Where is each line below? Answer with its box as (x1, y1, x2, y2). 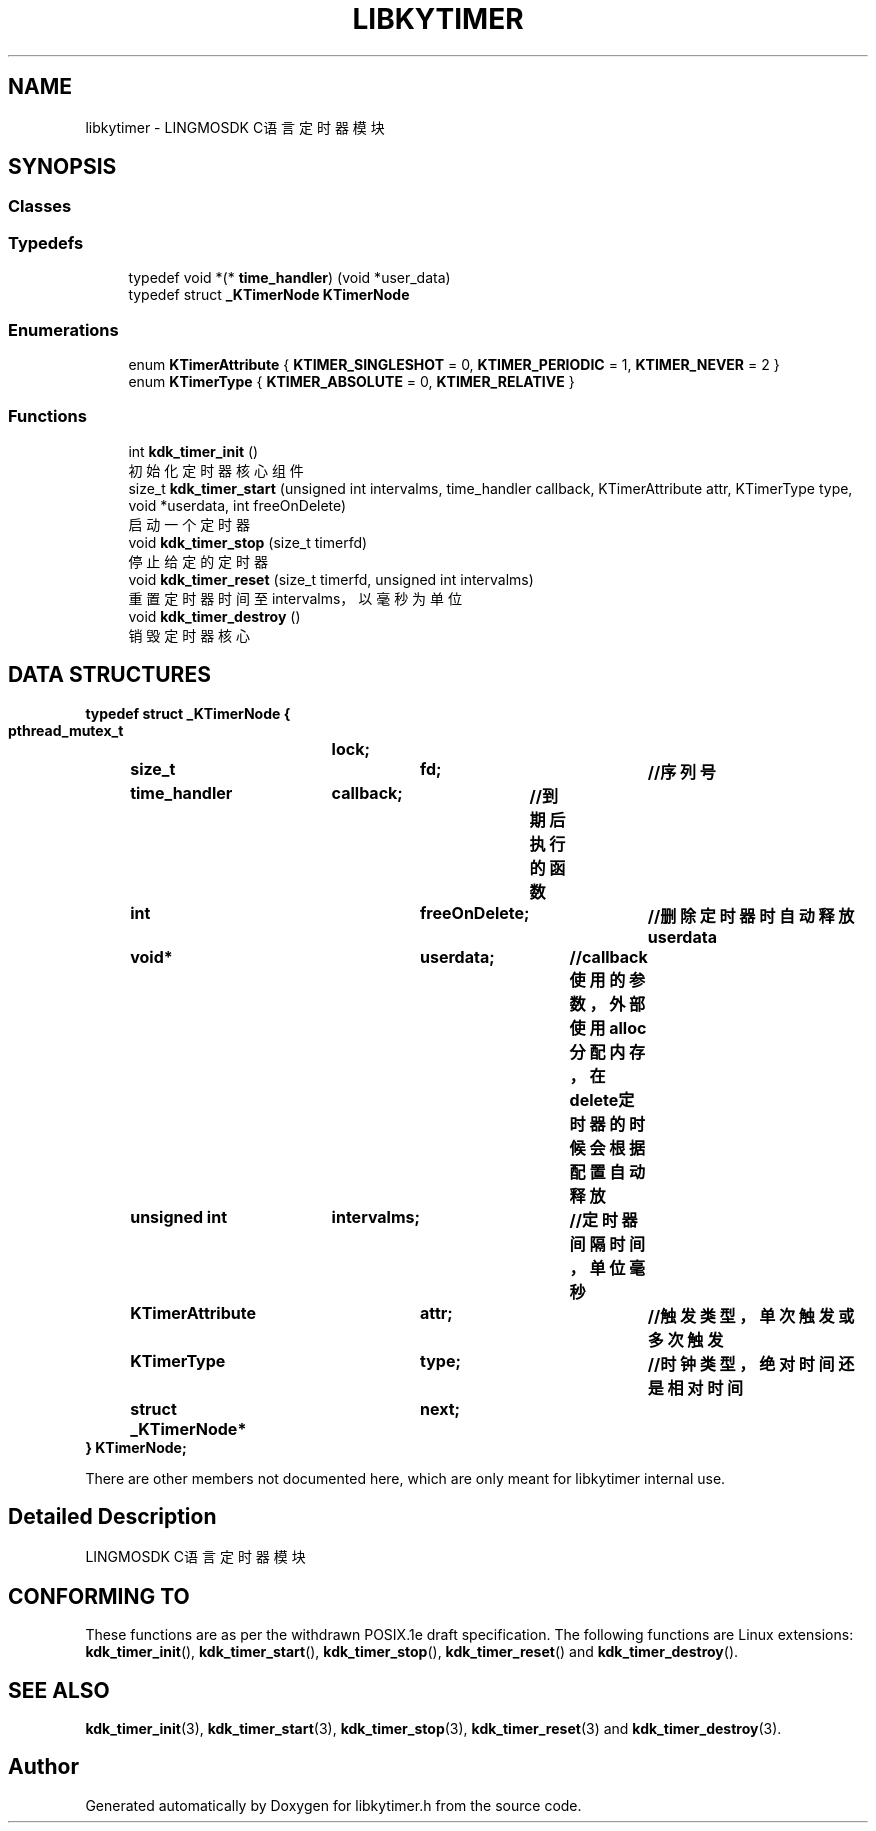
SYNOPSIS (8, 154, 117, 180)
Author (8, 1754, 79, 1780)
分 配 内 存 (569, 1041, 645, 1062)
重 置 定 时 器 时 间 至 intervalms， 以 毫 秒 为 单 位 (128, 589, 462, 607)
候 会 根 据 (569, 1137, 645, 1158)
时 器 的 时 (569, 1113, 645, 1134)
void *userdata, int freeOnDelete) (128, 496, 347, 514)
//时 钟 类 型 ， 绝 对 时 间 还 (647, 1353, 855, 1374)
